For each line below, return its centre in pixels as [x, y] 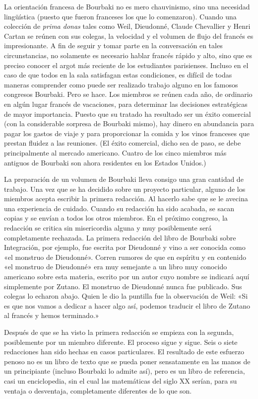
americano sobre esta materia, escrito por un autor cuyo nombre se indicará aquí [127, 277]
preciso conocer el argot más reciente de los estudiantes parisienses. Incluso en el [126, 65]
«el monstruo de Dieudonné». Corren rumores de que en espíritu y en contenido [125, 257]
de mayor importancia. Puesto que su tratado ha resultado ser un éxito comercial [128, 114]
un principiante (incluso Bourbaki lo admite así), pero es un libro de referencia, [125, 371]
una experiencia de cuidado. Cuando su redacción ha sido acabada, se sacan [119, 208]
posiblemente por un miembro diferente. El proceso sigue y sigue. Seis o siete [121, 342]
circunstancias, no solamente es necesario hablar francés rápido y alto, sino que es [128, 55]
